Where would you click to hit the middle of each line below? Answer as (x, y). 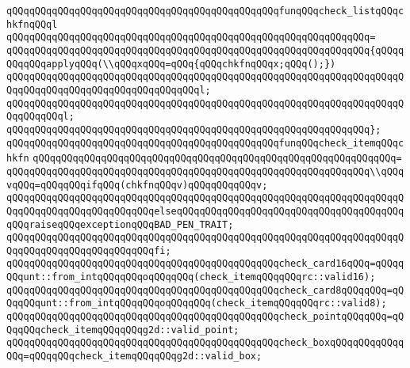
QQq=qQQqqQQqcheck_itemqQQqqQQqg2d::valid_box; (134, 357)
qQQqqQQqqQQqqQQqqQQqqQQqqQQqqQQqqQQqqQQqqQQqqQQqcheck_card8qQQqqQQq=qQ (205, 290)
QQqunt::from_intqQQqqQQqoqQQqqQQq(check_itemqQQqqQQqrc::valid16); (191, 277)
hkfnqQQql (32, 24)
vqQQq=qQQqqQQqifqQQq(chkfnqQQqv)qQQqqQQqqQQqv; (137, 185)
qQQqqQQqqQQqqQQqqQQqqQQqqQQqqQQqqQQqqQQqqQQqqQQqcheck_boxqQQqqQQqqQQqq (205, 343)
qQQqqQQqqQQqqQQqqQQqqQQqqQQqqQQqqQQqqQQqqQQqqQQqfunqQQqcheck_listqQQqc (205, 11)
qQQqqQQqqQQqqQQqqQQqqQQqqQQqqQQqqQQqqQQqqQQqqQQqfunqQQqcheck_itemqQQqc (205, 143)
